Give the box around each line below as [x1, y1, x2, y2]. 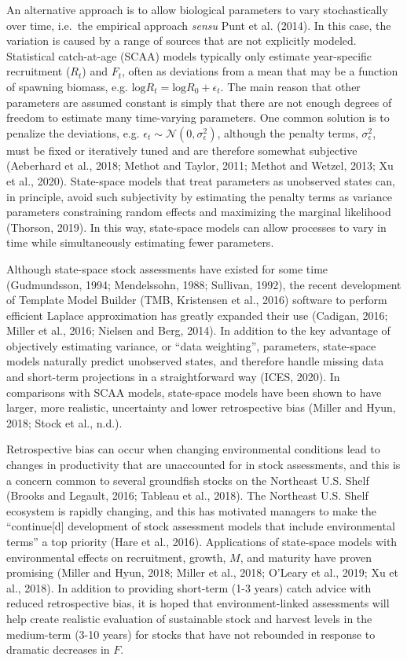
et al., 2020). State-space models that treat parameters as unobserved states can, [6, 172, 395, 189]
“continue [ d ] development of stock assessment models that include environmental [6, 518, 395, 534]
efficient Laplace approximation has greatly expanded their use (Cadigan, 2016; [6, 306, 388, 323]
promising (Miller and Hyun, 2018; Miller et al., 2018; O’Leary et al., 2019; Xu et [6, 564, 399, 581]
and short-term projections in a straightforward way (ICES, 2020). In [6, 368, 340, 385]
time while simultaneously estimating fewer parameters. [6, 234, 274, 251]
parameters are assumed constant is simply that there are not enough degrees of [6, 93, 392, 110]
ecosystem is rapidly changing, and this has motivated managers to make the [6, 502, 377, 519]
